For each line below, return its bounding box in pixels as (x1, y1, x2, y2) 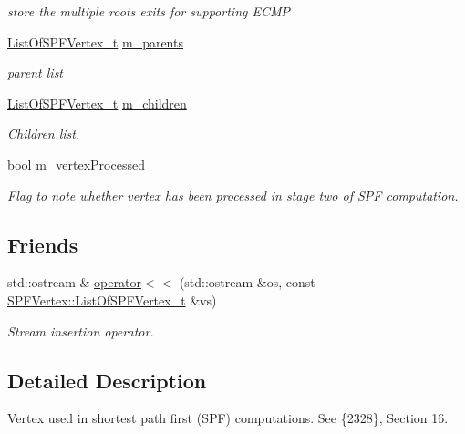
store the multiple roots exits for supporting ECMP (7, 2, 291, 20)
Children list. (7, 124, 80, 143)
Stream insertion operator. (7, 321, 154, 340)
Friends (7, 230, 78, 258)
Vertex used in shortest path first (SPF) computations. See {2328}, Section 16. (7, 408, 449, 428)
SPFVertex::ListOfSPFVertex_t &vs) (7, 290, 217, 309)
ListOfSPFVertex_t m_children (7, 93, 187, 112)
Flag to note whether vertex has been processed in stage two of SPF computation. (7, 185, 459, 204)
